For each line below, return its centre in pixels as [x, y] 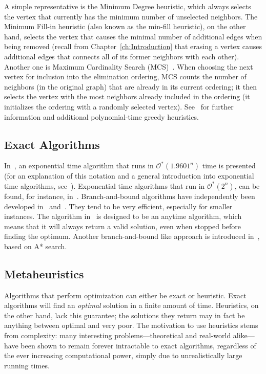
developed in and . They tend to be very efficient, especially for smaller [118, 206]
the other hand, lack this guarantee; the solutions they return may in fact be [125, 315]
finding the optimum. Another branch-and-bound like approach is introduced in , [132, 236]
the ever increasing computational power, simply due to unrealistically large [123, 355]
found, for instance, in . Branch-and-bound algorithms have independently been [130, 196]
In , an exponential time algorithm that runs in [79, 166]
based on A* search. [36, 246]
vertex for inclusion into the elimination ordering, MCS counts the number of [125, 76]
